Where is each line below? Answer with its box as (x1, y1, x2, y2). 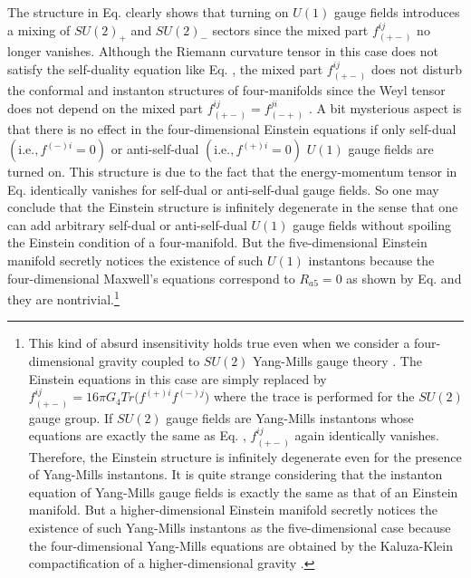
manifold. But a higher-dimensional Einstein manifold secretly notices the (28, 500, 437, 519)
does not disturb (370, 59, 463, 78)
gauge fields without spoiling (293, 215, 451, 234)
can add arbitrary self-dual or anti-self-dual (7, 215, 247, 234)
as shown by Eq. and (346, 268, 462, 287)
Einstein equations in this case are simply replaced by (28, 369, 327, 388)
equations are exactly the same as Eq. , (28, 426, 246, 445)
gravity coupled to (98, 352, 200, 371)
